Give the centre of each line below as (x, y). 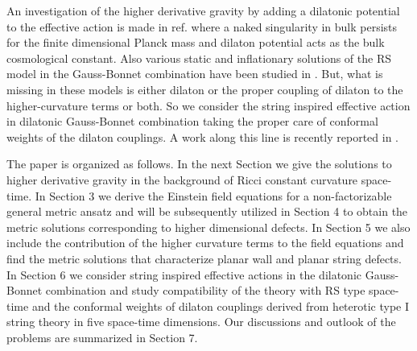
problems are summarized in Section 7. (102, 337)
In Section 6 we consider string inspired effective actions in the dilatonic (184, 274)
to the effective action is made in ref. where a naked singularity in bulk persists (202, 26)
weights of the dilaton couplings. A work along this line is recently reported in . (202, 136)
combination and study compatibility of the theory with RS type (205, 290)
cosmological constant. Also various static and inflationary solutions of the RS (199, 58)
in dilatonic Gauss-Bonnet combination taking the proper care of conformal (192, 121)
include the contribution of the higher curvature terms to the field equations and (205, 243)
